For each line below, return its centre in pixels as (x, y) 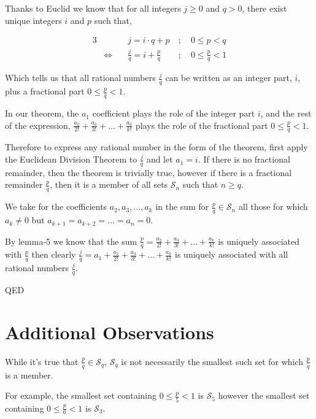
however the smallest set (264, 395)
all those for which (273, 206)
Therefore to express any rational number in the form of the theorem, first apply (156, 147)
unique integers (33, 20)
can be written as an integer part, (229, 78)
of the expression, (38, 125)
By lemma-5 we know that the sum (71, 241)
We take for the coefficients (56, 206)
